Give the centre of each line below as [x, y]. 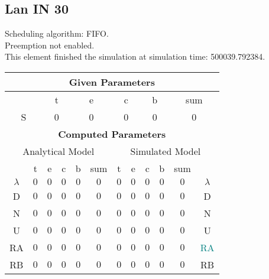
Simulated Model [166, 151]
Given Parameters [112, 82]
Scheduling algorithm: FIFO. [57, 33]
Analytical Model [59, 151]
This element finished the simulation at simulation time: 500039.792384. [135, 56]
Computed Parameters [112, 134]
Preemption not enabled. [50, 45]
